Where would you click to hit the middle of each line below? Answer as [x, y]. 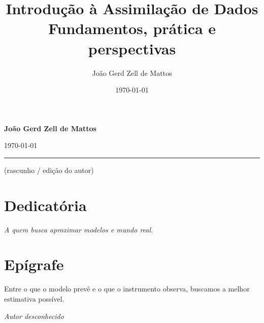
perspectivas [132, 48]
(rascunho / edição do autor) [49, 170]
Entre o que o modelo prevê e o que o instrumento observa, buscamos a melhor [127, 289]
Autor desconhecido [34, 316]
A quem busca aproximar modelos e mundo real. [79, 229]
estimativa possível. [34, 298]
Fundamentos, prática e [132, 28]
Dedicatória [45, 205]
